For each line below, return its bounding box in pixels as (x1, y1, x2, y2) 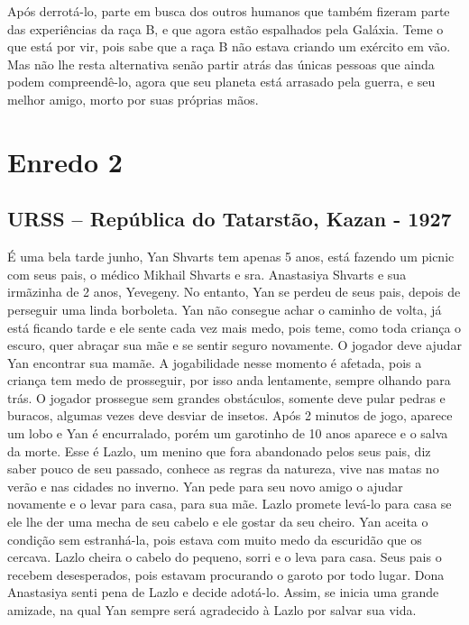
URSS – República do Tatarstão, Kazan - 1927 (7, 205, 452, 233)
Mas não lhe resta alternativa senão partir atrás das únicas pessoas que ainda (7, 54, 435, 73)
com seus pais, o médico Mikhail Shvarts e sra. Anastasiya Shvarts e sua (7, 264, 407, 283)
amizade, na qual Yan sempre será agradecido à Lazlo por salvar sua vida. (7, 601, 417, 620)
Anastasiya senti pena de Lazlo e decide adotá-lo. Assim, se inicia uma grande (7, 583, 439, 602)
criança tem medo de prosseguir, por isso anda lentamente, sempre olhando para (7, 371, 451, 390)
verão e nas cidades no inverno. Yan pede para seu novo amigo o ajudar (7, 476, 403, 495)
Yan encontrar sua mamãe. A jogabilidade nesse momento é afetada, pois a (7, 353, 422, 372)
